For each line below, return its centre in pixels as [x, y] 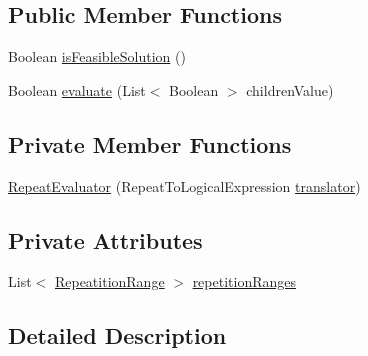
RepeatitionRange [109, 281]
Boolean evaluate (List [77, 89]
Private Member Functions [150, 143]
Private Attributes [105, 239]
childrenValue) [290, 89]
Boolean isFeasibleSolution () [97, 56]
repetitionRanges [244, 281]
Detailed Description [117, 335]
